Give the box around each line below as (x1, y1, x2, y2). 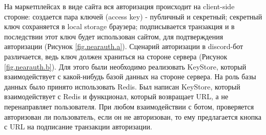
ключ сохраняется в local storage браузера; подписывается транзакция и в (4, 21, 235, 32)
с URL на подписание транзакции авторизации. (4, 121, 152, 132)
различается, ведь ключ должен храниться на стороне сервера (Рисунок (4, 51, 228, 61)
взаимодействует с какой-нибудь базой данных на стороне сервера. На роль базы (4, 71, 256, 82)
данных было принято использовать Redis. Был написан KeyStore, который (4, 81, 240, 92)
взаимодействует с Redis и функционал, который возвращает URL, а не (4, 91, 229, 102)
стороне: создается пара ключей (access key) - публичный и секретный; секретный (4, 11, 262, 21)
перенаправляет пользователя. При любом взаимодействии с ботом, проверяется (4, 101, 254, 111)
